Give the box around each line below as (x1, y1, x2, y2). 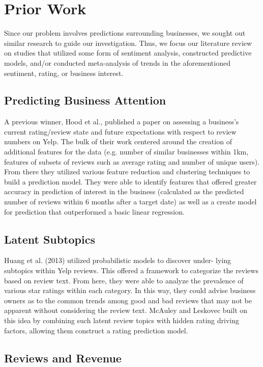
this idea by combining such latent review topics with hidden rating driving (4, 315, 239, 325)
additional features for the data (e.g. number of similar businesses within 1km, (4, 146, 249, 157)
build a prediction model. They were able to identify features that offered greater (4, 176, 257, 187)
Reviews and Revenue (4, 350, 122, 365)
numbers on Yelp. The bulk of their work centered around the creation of (4, 136, 232, 147)
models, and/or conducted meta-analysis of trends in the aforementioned (4, 57, 230, 68)
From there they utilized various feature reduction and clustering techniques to (4, 166, 250, 177)
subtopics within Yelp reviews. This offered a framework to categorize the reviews (4, 265, 258, 276)
